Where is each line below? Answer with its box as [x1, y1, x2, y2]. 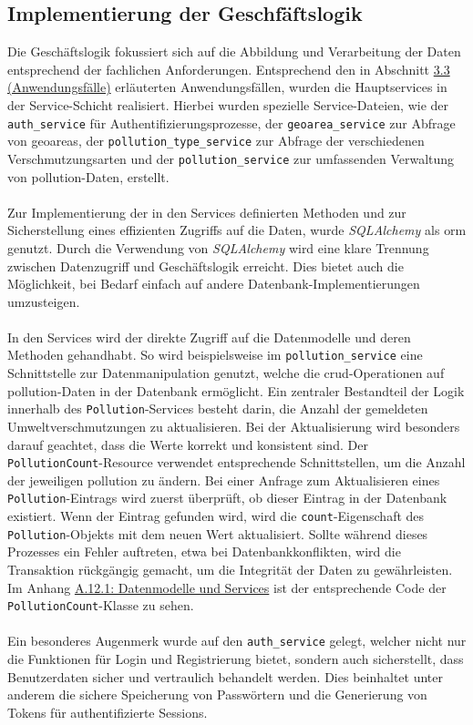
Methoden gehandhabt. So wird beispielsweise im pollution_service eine [7, 345, 423, 364]
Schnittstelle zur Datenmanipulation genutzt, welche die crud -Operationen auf [7, 363, 445, 383]
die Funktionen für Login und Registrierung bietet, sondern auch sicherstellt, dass [7, 649, 464, 669]
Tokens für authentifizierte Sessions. [7, 702, 208, 721]
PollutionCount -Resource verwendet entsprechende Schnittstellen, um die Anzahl [7, 453, 466, 472]
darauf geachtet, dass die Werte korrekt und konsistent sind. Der [7, 434, 368, 454]
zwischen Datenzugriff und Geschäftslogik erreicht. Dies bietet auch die [7, 256, 404, 275]
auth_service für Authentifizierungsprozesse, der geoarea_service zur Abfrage [7, 113, 456, 132]
